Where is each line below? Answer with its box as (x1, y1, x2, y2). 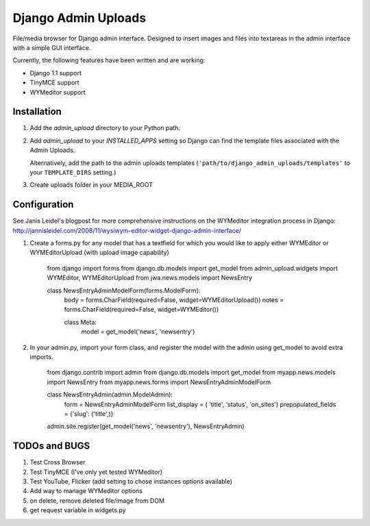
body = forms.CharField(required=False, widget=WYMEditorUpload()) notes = (64, 296, 284, 304)
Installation (12, 106, 62, 118)
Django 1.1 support (29, 68, 82, 77)
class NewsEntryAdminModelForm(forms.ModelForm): (47, 286, 201, 295)
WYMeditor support (29, 88, 86, 96)
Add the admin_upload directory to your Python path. (29, 124, 181, 132)
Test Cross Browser (29, 458, 86, 466)
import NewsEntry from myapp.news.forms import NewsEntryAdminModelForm (47, 377, 271, 386)
